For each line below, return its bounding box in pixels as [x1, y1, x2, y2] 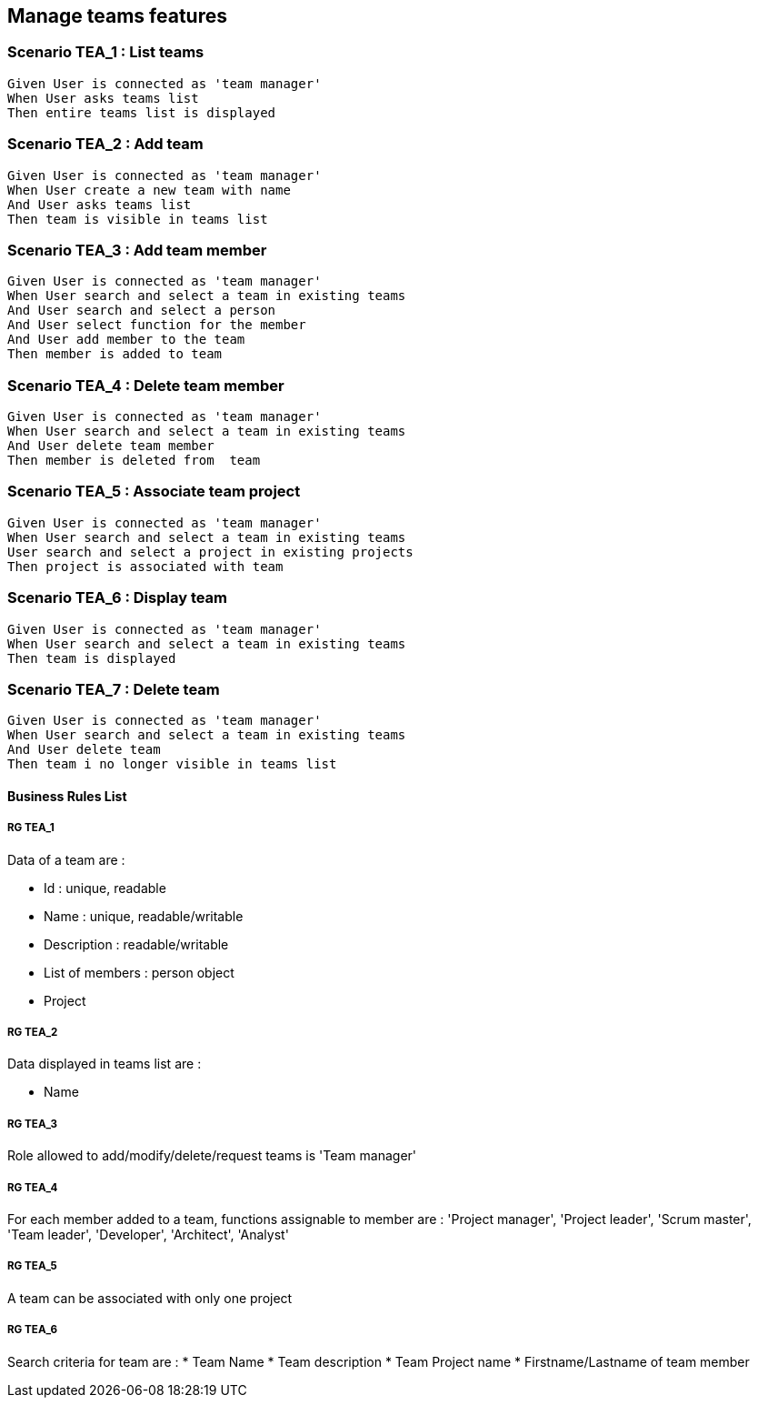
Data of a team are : [7, 851, 125, 868]
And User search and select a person [7, 303, 276, 318]
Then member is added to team [7, 346, 223, 362]
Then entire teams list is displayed [7, 105, 276, 120]
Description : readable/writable [44, 936, 229, 952]
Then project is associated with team [7, 558, 284, 574]
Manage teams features [7, 5, 227, 27]
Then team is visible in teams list [7, 211, 268, 226]
